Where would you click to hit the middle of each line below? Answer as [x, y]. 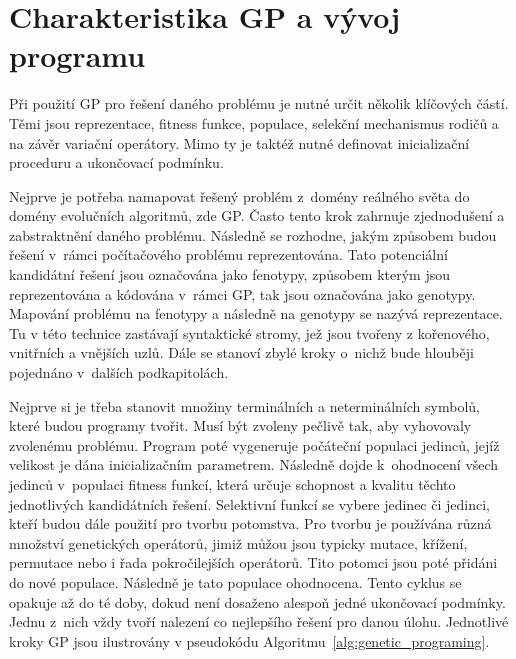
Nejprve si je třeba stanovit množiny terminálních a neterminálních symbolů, [244, 405]
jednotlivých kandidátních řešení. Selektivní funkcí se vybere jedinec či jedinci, [249, 503]
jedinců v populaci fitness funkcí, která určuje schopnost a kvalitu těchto [232, 484]
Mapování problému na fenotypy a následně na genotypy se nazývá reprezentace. [256, 313]
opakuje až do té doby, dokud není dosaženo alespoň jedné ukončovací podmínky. [257, 601]
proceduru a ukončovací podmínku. [116, 162]
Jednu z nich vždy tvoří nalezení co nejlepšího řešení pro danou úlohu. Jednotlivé [259, 621]
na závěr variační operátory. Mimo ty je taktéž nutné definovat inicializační [239, 142]
